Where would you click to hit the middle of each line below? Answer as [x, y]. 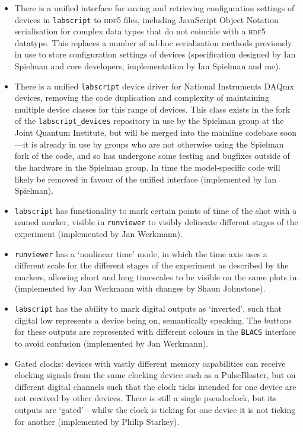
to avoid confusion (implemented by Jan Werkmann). [111, 343]
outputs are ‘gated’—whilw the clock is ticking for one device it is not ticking [155, 409]
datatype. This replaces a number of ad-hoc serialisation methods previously [153, 42]
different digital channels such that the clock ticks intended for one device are [155, 386]
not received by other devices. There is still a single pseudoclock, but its [145, 398]
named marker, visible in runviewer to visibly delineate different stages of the [156, 222]
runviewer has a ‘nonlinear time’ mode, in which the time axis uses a [141, 253]
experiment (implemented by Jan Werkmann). [98, 233]
